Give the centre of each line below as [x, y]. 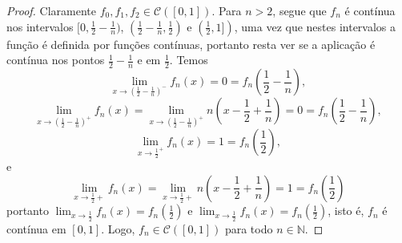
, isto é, [346, 211]
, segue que [299, 10]
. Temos [189, 60]
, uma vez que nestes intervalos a [315, 26]
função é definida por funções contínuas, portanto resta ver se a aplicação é [191, 44]
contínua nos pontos [56, 60]
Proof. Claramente [51, 10]
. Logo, [118, 228]
